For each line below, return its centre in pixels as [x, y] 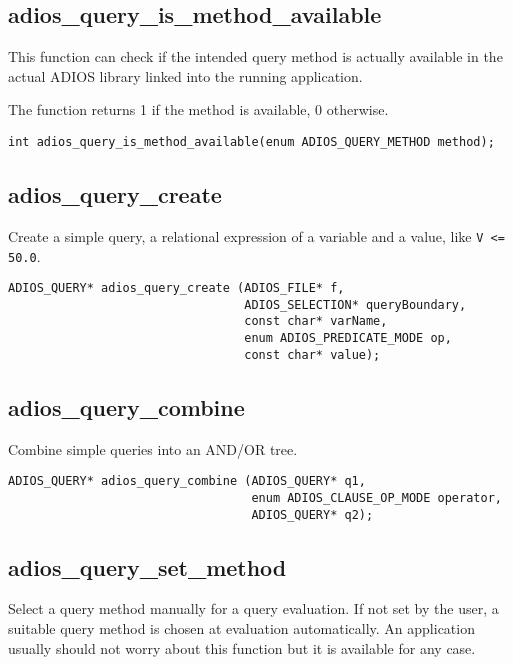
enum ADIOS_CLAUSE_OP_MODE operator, [376, 497]
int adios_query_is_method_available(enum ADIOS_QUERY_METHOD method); [251, 141]
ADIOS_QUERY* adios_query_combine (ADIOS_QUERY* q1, [187, 481]
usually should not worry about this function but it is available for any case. [242, 647]
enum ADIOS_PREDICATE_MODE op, [348, 338]
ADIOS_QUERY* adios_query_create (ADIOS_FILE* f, [176, 288]
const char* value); [312, 354]
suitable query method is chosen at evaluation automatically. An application [241, 628]
